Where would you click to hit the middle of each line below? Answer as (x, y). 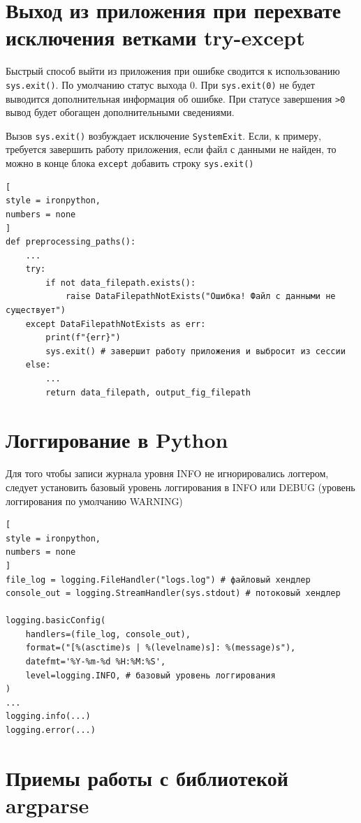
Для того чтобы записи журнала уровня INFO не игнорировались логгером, (167, 473)
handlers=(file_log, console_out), (108, 634)
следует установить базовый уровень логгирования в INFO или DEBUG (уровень (180, 487)
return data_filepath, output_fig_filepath (148, 392)
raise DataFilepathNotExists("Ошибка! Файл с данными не (200, 297)
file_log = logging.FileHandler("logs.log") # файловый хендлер (158, 580)
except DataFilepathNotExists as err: (116, 324)
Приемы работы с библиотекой (147, 777)
